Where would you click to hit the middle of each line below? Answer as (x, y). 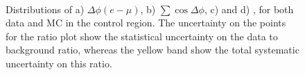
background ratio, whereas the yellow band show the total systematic (152, 50)
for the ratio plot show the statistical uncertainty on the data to (142, 36)
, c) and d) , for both (249, 9)
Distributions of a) (45, 9)
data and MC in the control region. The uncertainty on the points (146, 23)
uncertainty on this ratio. (59, 63)
